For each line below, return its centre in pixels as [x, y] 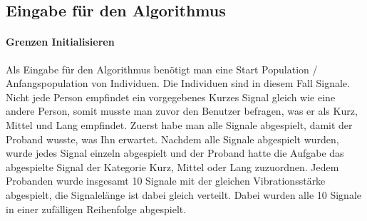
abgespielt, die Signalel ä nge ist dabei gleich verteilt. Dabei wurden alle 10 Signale [184, 194]
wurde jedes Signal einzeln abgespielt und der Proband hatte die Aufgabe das [175, 153]
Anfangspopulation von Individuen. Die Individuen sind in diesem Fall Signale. [178, 83]
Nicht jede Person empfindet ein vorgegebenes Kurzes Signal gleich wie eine [171, 97]
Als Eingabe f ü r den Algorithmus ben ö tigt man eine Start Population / [162, 69]
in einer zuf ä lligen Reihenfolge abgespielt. [96, 209]
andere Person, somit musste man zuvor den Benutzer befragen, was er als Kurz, [182, 111]
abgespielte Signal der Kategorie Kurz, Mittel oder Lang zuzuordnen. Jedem [172, 166]
